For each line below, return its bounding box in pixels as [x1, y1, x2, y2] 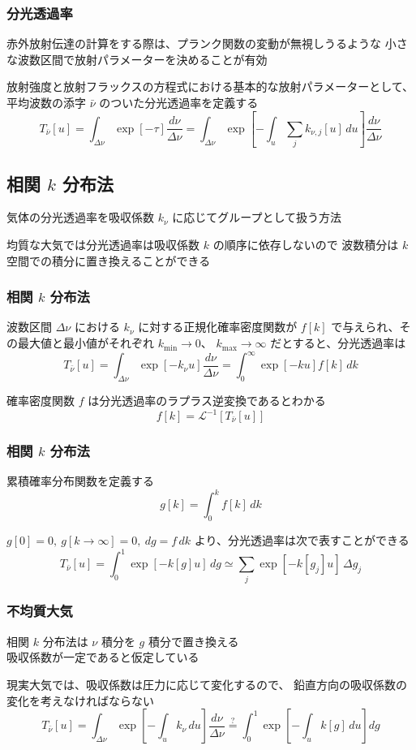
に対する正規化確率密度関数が [138, 318, 298, 335]
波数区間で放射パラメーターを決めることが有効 [17, 50, 268, 67]
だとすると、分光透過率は [270, 334, 406, 351]
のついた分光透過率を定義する [99, 94, 259, 110]
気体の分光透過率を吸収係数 [6, 209, 154, 226]
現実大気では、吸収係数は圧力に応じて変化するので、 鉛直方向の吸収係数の [6, 675, 408, 692]
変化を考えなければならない [6, 692, 154, 709]
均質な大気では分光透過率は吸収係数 [6, 236, 199, 253]
